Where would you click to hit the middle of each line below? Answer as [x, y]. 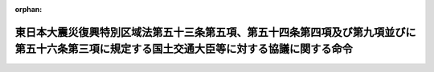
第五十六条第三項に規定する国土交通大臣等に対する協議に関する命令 [184, 49]
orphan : [29, 9]
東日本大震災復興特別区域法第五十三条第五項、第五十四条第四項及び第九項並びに [215, 32]
